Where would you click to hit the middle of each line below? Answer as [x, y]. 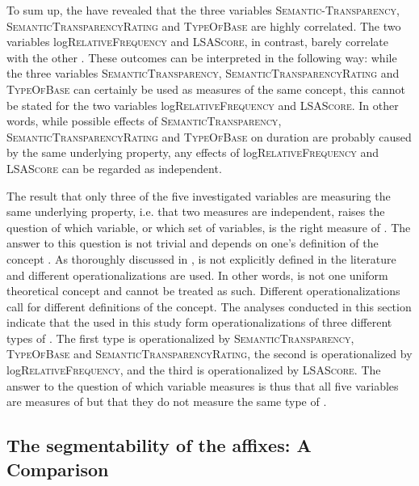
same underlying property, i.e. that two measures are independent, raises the [196, 211]
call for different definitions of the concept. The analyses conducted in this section [209, 306]
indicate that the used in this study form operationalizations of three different [199, 322]
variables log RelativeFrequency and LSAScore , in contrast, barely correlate [198, 42]
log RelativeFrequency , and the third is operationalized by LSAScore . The [194, 370]
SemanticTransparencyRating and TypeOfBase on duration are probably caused [209, 136]
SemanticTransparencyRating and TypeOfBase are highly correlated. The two [204, 25]
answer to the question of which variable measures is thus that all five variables [203, 385]
